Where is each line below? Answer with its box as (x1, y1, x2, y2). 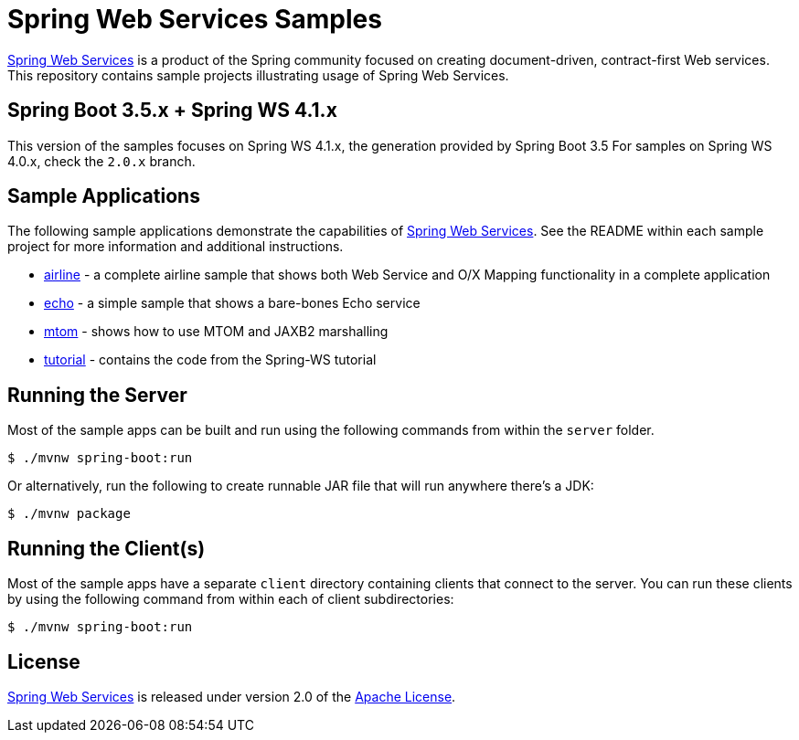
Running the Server (7, 383, 187, 407)
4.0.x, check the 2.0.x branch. (7, 153, 196, 169)
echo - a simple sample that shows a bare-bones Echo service (44, 295, 421, 312)
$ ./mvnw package (7, 506, 131, 522)
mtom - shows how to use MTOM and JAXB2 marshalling (44, 323, 389, 340)
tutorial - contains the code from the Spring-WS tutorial (44, 352, 377, 368)
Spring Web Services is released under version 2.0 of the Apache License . (7, 688, 456, 704)
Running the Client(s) (7, 536, 206, 560)
